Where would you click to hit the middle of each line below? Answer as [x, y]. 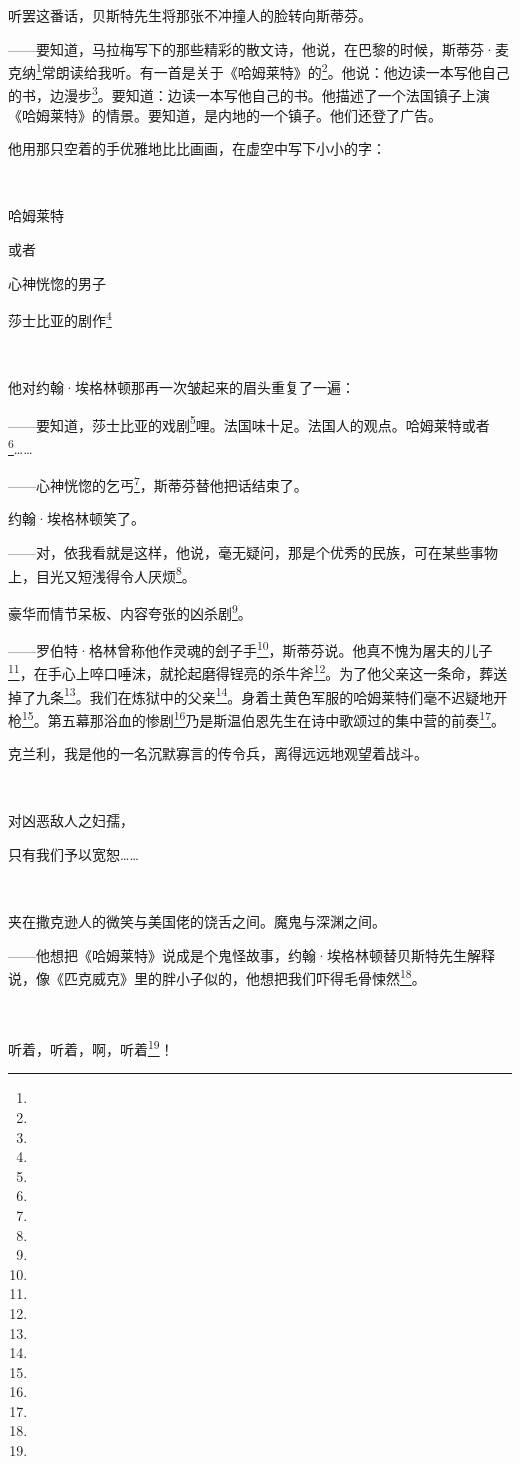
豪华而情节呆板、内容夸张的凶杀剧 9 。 [130, 611]
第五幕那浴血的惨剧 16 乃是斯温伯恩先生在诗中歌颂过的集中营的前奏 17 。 [276, 718]
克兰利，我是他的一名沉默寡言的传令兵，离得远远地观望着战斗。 [218, 753]
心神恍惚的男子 [57, 282]
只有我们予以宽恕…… [73, 853]
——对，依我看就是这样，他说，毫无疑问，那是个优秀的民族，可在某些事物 [253, 552]
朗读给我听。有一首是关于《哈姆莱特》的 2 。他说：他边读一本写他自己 [282, 70]
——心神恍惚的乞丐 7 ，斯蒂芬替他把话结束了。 [158, 483]
